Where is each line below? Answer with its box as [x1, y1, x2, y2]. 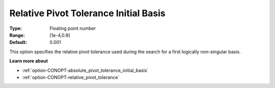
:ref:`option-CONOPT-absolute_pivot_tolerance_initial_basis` [22, 67, 149, 73]
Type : [9, 25, 22, 31]
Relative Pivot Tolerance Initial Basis [9, 8, 166, 19]
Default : [9, 39, 28, 46]
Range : [9, 32, 25, 38]
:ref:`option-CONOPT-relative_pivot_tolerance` [22, 74, 120, 80]
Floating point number [49, 25, 96, 31]
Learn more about [9, 58, 48, 64]
